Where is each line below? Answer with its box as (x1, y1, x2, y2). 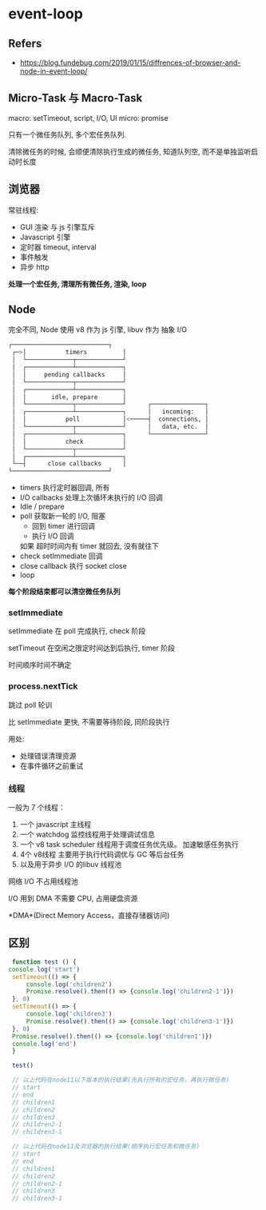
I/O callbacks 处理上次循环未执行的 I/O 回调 (19, 493, 163, 502)
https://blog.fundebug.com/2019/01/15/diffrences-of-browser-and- (19, 58, 241, 67)
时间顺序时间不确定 (8, 661, 72, 670)
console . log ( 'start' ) (8, 965, 81, 973)
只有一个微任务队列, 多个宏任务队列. (8, 130, 127, 139)
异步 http (19, 262, 50, 272)
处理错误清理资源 (19, 751, 77, 761)
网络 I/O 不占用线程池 (8, 877, 78, 886)
